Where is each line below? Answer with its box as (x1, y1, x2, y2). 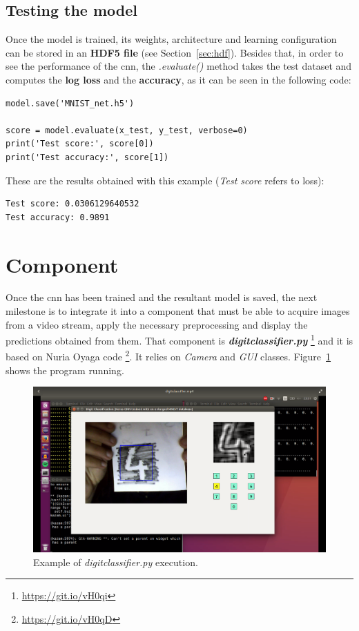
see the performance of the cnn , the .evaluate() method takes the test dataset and (6, 59, 352, 73)
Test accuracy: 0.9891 (6, 212, 110, 222)
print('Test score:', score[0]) (6, 139, 154, 149)
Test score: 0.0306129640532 (6, 199, 139, 209)
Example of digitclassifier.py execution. (33, 554, 198, 569)
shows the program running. (6, 362, 124, 377)
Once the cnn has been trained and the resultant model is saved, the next (6, 290, 318, 304)
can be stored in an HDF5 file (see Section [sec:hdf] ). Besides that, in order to (6, 45, 344, 59)
